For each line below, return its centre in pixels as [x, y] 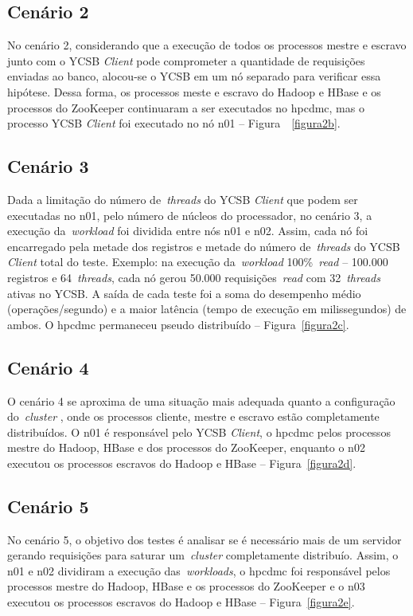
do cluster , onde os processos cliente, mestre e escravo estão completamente [193, 416]
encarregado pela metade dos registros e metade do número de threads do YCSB [204, 246]
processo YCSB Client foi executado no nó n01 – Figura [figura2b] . [174, 123]
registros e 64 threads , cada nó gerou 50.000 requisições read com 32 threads [194, 277]
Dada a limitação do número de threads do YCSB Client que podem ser [183, 199]
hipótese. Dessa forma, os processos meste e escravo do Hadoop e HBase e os [194, 91]
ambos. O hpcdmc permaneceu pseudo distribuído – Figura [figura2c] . [178, 324]
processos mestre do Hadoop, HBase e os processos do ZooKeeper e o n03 [186, 586]
